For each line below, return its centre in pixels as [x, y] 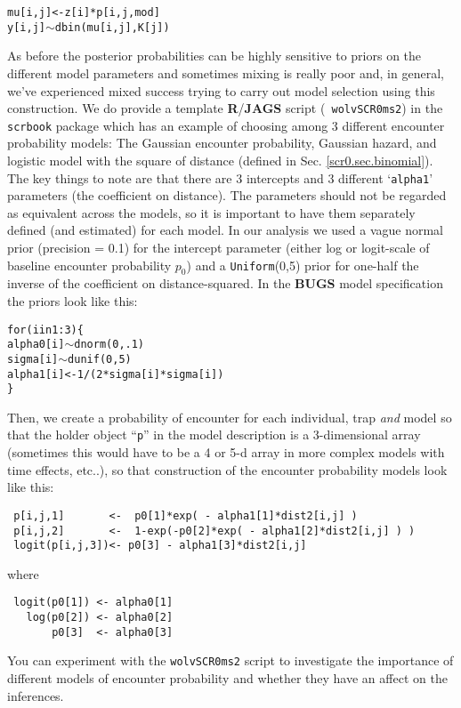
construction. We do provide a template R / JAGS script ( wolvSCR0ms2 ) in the [225, 108]
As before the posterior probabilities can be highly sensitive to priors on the [214, 56]
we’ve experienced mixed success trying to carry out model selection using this [221, 90]
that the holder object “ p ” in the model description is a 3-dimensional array [214, 434]
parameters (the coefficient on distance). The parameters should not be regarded [227, 195]
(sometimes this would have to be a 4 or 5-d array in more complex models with [226, 452]
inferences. [36, 695]
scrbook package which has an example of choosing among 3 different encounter [226, 125]
